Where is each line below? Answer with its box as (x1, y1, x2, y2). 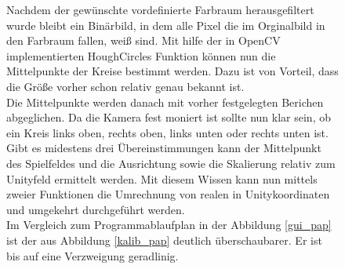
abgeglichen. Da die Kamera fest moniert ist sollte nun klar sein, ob (6, 109, 331, 125)
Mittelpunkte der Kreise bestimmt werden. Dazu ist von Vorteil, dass (6, 63, 339, 79)
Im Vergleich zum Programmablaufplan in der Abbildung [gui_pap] (6, 216, 332, 233)
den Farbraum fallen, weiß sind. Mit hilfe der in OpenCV (6, 32, 281, 49)
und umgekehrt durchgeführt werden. (6, 201, 185, 217)
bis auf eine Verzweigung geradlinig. (6, 247, 179, 264)
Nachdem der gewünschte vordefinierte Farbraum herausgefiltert (6, 2, 314, 17)
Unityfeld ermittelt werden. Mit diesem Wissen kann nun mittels (6, 170, 318, 187)
